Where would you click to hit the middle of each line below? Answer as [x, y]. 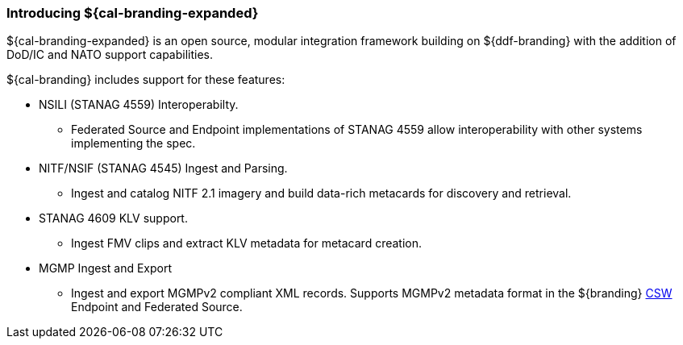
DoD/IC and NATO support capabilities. [110, 55]
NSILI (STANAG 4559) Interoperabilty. [139, 105]
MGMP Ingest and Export [106, 268]
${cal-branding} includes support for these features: [146, 80]
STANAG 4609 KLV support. [113, 218]
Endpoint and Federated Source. [157, 307]
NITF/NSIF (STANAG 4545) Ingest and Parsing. [163, 168]
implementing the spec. [133, 143]
